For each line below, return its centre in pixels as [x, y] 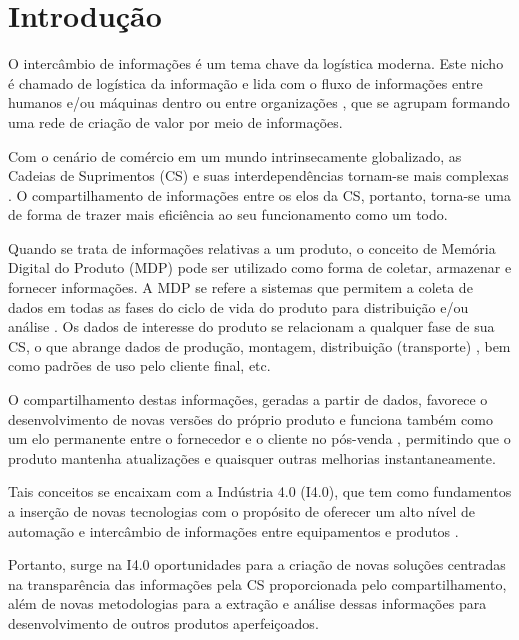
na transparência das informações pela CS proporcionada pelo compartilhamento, [257, 583]
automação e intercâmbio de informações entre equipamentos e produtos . [233, 530]
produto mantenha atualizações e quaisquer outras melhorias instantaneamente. [252, 457]
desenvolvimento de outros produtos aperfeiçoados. [163, 622]
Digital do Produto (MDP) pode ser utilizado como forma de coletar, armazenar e [260, 267]
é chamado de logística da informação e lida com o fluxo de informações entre [245, 82]
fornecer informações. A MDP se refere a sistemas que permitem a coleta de [240, 287]
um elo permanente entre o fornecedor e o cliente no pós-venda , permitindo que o [259, 438]
